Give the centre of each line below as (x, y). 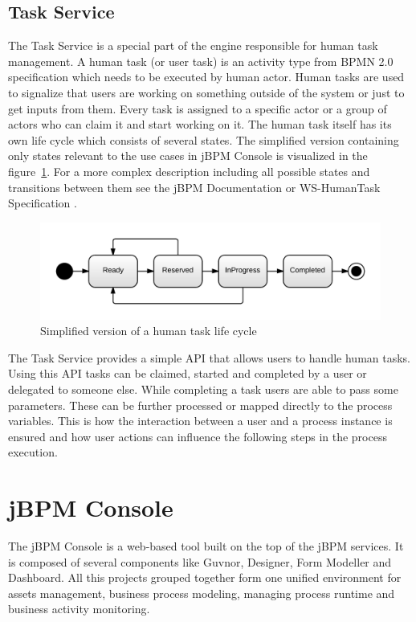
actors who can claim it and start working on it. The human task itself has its (200, 124)
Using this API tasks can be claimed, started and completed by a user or (188, 373)
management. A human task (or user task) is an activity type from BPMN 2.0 (201, 61)
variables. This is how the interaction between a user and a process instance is (200, 421)
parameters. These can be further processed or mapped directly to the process (200, 405)
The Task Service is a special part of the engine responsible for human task (193, 45)
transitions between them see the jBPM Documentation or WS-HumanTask (194, 187)
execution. (33, 452)
